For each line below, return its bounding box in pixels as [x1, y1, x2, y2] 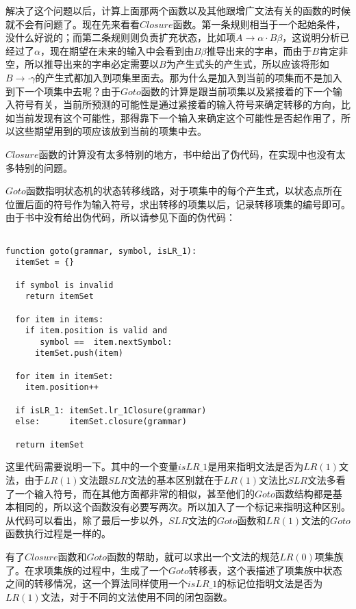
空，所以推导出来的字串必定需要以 [5, 57, 159, 71]
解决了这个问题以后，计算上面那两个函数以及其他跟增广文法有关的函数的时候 [5, 3, 351, 17]
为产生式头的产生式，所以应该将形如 [166, 57, 329, 71]
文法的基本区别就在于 [127, 472, 224, 487]
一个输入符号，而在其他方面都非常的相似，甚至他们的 [14, 486, 255, 500]
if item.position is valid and [25, 326, 168, 336]
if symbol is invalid [15, 280, 114, 290]
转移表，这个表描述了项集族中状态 [188, 562, 342, 577]
